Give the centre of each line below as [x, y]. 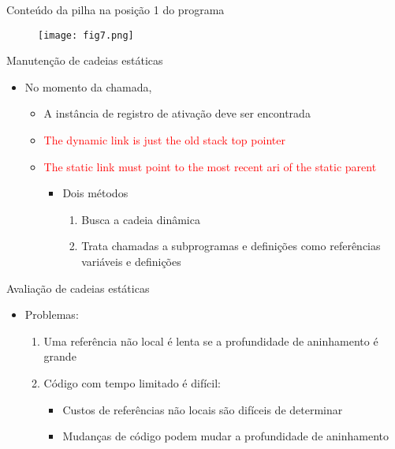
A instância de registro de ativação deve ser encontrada [177, 113]
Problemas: [52, 314]
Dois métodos [95, 193]
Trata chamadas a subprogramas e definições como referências [231, 246]
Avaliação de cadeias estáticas [78, 288]
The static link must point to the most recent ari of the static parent [210, 166]
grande [60, 356]
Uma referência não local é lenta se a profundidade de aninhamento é [211, 340]
